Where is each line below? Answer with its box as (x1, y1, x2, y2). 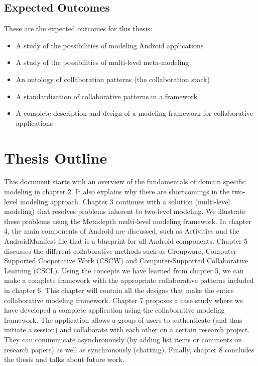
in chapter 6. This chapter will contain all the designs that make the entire (4, 285, 234, 296)
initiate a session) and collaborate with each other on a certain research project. (4, 324, 250, 335)
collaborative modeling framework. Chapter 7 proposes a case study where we (4, 295, 243, 305)
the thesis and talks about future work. (4, 354, 124, 364)
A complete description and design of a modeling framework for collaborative (16, 108, 253, 118)
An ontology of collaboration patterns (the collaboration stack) (16, 74, 210, 84)
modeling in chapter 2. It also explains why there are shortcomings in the (4, 186, 230, 197)
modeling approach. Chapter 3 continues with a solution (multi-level (20, 196, 230, 206)
